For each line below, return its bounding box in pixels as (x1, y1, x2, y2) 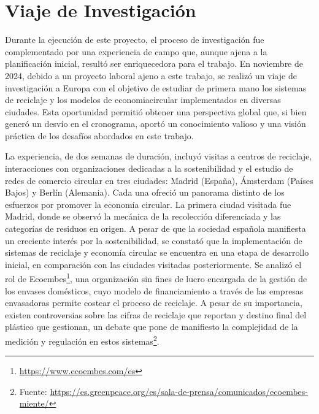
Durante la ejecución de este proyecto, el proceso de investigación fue (5, 33, 264, 46)
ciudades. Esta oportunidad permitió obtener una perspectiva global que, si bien (5, 105, 307, 118)
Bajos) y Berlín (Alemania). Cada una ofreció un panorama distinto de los (5, 186, 285, 199)
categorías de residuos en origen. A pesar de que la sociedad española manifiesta (5, 222, 306, 235)
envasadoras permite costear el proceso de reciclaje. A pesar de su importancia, (5, 296, 302, 309)
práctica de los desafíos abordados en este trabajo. (5, 129, 194, 142)
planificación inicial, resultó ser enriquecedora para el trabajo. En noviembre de (5, 57, 303, 70)
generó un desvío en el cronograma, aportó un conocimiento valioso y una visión (5, 117, 306, 130)
